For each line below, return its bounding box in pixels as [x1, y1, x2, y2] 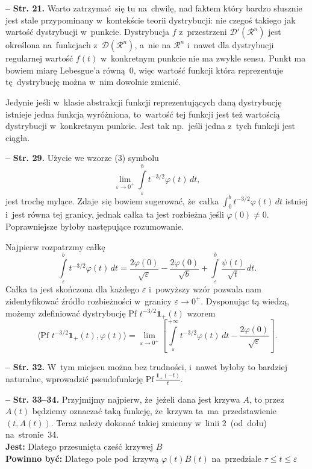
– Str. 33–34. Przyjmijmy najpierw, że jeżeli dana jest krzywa [5, 392, 240, 405]
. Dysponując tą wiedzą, [201, 294, 290, 307]
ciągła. [5, 131, 30, 143]
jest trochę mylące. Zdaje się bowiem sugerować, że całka [5, 194, 219, 207]
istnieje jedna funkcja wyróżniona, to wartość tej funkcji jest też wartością [5, 107, 280, 120]
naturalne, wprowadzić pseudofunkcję [5, 372, 143, 385]
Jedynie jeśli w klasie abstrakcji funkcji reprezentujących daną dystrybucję [5, 95, 282, 108]
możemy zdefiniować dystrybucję [5, 306, 126, 319]
